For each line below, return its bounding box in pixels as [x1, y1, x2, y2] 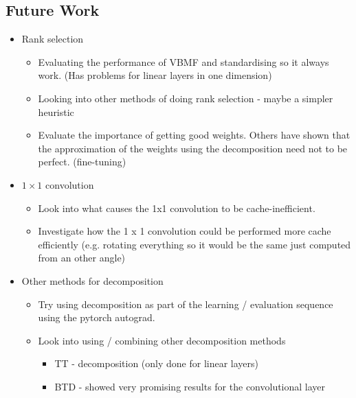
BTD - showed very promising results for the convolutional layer [54, 379, 326, 393]
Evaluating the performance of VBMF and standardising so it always [38, 54, 329, 69]
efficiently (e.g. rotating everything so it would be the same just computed [38, 237, 351, 251]
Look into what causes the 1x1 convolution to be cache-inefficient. [38, 200, 315, 215]
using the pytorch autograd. [38, 310, 155, 325]
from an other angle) [38, 250, 126, 265]
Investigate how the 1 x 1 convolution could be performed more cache [38, 224, 331, 238]
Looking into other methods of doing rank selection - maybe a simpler [38, 91, 333, 105]
